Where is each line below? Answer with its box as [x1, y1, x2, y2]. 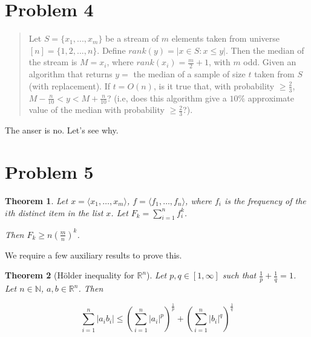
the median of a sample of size [133, 68, 246, 80]
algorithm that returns [28, 68, 113, 80]
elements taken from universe [171, 32, 280, 45]
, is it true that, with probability [153, 79, 275, 92]
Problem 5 [5, 159, 94, 184]
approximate [247, 91, 295, 104]
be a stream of [105, 32, 159, 45]
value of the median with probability [28, 103, 165, 116]
